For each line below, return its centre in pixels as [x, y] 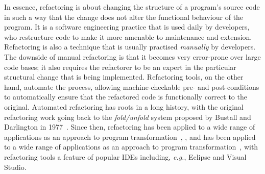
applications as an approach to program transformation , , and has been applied [130, 136]
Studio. [15, 167]
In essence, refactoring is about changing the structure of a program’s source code [132, 7]
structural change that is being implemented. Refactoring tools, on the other [124, 77]
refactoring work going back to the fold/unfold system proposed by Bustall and [128, 117]
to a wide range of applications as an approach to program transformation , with [131, 147]
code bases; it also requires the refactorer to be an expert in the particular [120, 67]
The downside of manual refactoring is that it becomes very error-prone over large [132, 56]
